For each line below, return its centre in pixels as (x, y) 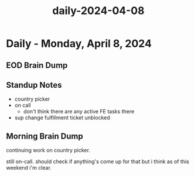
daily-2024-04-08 (98, 11)
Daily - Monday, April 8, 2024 (79, 44)
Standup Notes (34, 85)
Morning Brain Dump (45, 136)
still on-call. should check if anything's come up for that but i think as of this (97, 161)
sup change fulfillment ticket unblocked (62, 118)
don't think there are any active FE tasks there (79, 112)
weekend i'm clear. (29, 168)
